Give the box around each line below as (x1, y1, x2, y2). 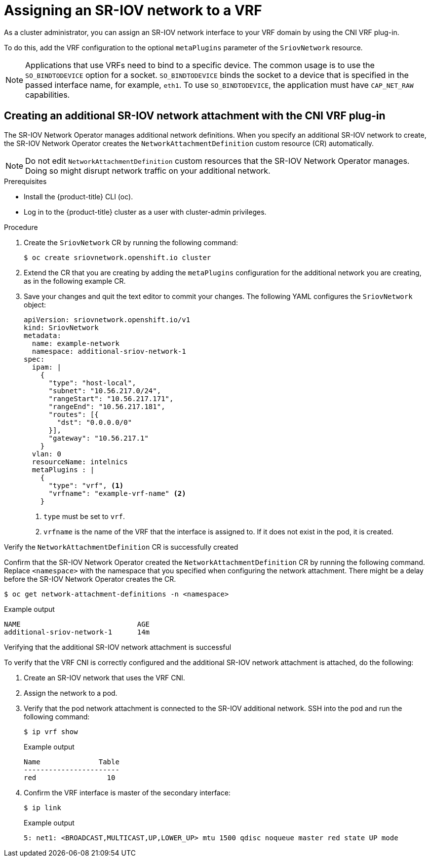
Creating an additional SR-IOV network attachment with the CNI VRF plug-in (4, 110, 386, 122)
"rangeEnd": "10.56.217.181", (48, 402, 165, 411)
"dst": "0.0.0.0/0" (57, 418, 132, 426)
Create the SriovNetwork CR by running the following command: (24, 238, 238, 247)
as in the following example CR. (24, 276, 126, 285)
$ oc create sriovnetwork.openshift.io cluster (24, 253, 211, 262)
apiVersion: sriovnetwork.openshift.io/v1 (24, 315, 191, 324)
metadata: (24, 331, 61, 339)
